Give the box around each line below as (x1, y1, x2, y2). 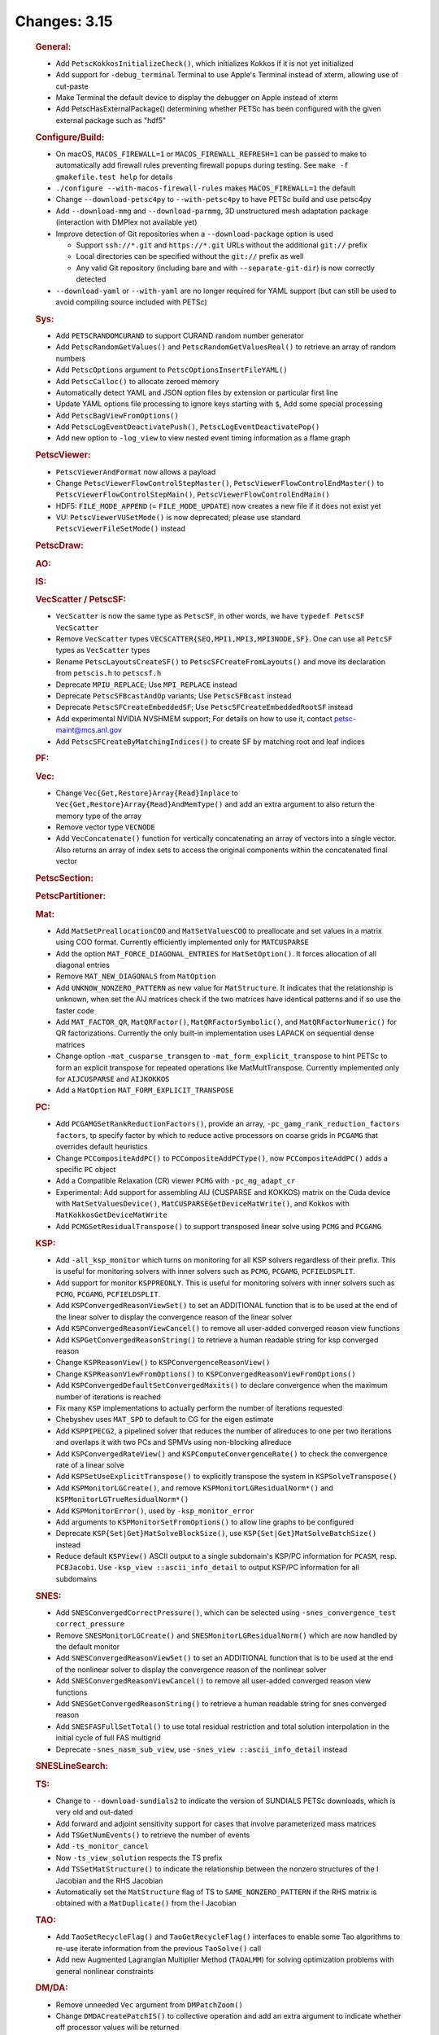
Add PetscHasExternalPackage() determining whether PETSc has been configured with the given (55, 104, 381, 114)
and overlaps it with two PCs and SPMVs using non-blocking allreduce (55, 1438, 292, 1447)
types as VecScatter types (55, 646, 150, 655)
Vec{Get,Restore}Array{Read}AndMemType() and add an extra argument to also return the (55, 799, 376, 809)
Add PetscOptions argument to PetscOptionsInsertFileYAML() (55, 365, 288, 374)
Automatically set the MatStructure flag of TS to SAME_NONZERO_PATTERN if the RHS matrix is (55, 1887, 377, 1897)
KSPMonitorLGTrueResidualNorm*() (55, 1495, 189, 1504)
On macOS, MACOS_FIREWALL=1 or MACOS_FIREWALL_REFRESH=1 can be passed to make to (55, 149, 367, 159)
